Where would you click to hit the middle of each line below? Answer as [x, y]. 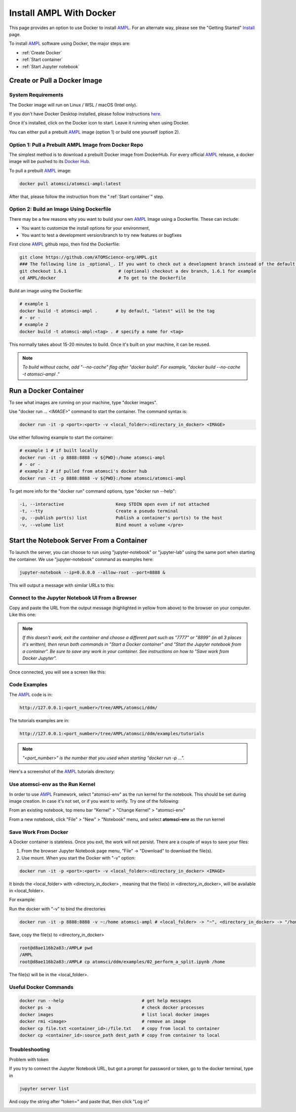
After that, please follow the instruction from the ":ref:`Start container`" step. [87, 196]
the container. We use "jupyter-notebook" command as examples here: [81, 559]
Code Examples [28, 685]
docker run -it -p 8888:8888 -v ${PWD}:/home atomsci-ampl [92, 457]
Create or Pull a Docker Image [56, 81]
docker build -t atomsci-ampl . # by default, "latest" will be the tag [117, 311]
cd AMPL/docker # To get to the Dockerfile [103, 278]
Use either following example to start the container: [61, 438]
